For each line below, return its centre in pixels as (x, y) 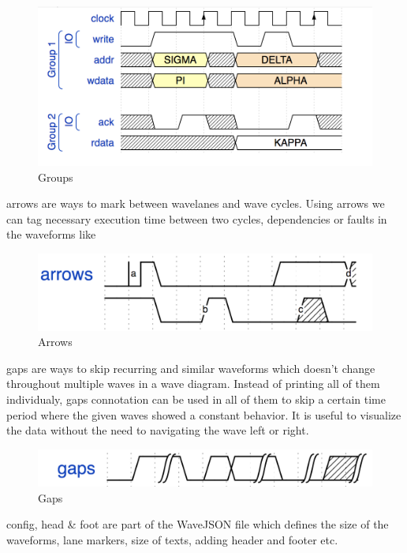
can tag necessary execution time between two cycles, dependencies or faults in (197, 218)
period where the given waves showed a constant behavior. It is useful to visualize (204, 414)
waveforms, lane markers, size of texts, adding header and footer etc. (172, 539)
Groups (56, 177)
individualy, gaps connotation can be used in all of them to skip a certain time (196, 399)
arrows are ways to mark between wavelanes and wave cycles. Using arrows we (196, 203)
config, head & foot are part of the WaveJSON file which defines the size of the (198, 524)
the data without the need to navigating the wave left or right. (158, 430)
